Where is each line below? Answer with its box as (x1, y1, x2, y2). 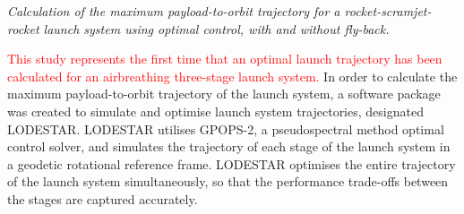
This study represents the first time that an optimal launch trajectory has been (7, 49, 443, 68)
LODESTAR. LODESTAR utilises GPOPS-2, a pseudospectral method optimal (7, 119, 444, 138)
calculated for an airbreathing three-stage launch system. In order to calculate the (7, 66, 458, 85)
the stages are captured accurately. (7, 189, 198, 208)
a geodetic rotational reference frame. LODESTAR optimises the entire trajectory (7, 154, 456, 173)
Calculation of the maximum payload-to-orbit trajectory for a (7, 2, 340, 20)
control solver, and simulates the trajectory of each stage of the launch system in (7, 137, 451, 156)
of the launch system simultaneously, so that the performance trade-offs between (7, 172, 449, 191)
